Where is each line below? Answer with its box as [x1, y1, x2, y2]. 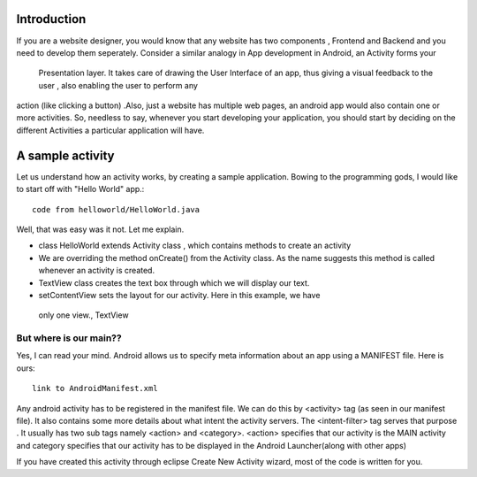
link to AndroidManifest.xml [32, 383, 158, 394]
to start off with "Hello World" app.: [16, 184, 145, 195]
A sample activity [16, 148, 115, 163]
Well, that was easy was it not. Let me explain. [16, 224, 185, 235]
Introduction [16, 12, 87, 27]
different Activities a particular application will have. [16, 125, 205, 135]
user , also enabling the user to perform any [38, 80, 199, 90]
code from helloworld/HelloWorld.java [32, 204, 201, 214]
